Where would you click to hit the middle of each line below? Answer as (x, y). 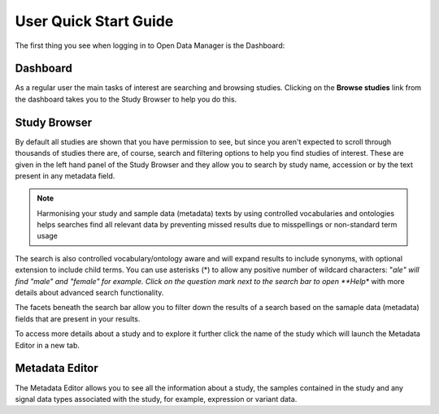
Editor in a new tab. (48, 345)
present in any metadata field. (65, 175)
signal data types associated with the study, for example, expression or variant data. (156, 399)
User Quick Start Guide (94, 21)
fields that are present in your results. (78, 319)
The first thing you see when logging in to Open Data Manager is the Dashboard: (150, 45)
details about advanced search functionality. (89, 293)
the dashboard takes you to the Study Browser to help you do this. (126, 99)
